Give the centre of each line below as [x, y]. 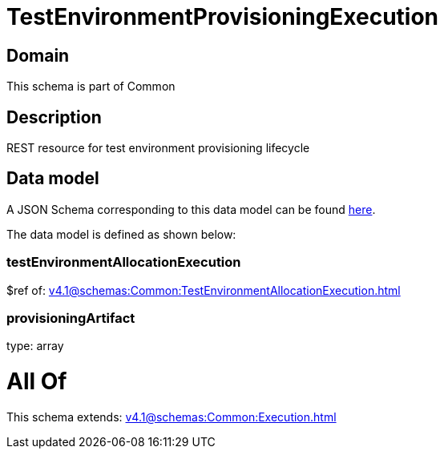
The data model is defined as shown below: [121, 234]
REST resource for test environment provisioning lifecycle [158, 148]
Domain [38, 55]
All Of [37, 382]
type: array [35, 346]
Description [54, 117]
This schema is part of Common [91, 87]
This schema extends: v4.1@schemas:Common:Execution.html [172, 417]
